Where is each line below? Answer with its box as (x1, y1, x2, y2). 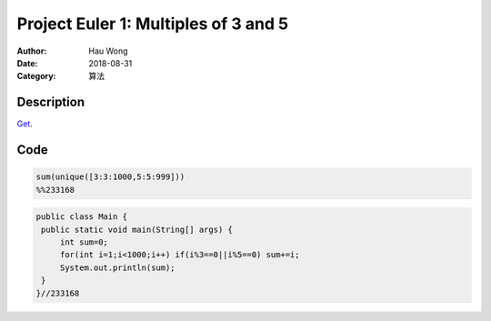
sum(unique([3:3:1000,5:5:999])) (35, 172, 185, 182)
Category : (16, 71, 56, 82)
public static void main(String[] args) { (41, 224, 234, 235)
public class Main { (35, 212, 127, 222)
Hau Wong (88, 45, 128, 56)
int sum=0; (59, 236, 109, 247)
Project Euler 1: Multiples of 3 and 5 (16, 14, 289, 34)
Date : (16, 57, 38, 68)
